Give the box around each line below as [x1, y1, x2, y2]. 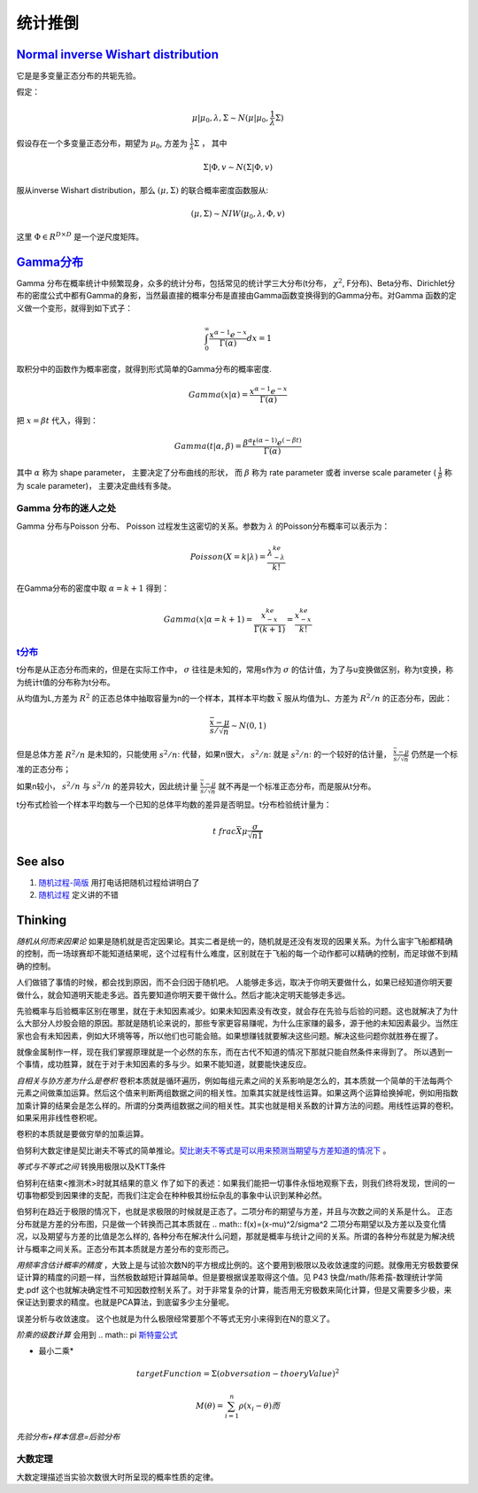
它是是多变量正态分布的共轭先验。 [16, 71, 141, 81]
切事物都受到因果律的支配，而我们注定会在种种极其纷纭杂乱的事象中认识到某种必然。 [16, 1190, 327, 1200]
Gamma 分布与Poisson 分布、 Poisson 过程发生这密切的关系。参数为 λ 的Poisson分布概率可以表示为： [16, 521, 390, 531]
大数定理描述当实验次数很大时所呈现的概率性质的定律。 [16, 1471, 219, 1482]
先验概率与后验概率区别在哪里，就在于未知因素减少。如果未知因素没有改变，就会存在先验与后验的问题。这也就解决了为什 [16, 1005, 459, 1016]
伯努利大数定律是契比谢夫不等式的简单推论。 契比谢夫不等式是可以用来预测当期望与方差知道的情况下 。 [16, 1145, 391, 1156]
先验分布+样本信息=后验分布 [16, 1431, 120, 1442]
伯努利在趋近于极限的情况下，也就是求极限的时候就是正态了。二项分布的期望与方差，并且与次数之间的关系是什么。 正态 [16, 1206, 453, 1217]
